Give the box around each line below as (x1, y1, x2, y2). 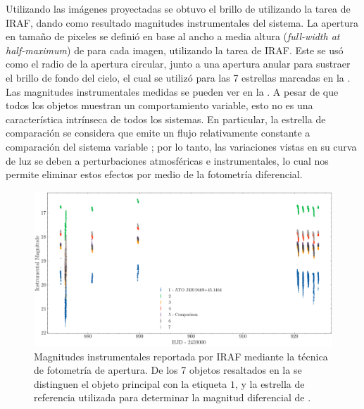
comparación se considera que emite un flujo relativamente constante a (6, 125, 310, 140)
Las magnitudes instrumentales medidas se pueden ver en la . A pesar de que (6, 84, 339, 99)
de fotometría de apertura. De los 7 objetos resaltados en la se (34, 363, 302, 377)
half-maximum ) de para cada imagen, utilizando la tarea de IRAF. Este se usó (6, 42, 344, 57)
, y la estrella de (234, 376, 305, 391)
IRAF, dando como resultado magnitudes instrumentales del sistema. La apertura (6, 15, 358, 30)
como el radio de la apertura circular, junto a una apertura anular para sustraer (6, 56, 351, 71)
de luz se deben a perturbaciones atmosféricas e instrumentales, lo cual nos (6, 153, 329, 168)
